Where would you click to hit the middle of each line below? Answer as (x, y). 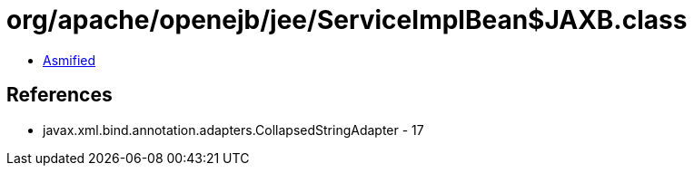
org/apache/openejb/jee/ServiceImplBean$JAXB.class (347, 20)
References (59, 95)
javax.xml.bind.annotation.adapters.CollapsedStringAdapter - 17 (233, 130)
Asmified (69, 60)
